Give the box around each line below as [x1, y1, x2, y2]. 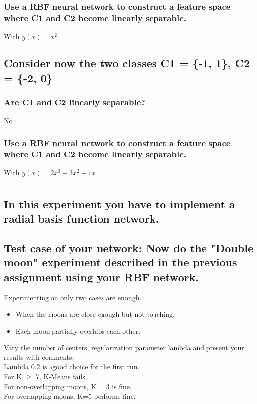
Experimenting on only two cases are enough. [4, 292, 142, 303]
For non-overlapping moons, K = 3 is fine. [4, 381, 132, 391]
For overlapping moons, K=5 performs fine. [4, 391, 136, 401]
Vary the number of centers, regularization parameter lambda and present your [4, 342, 244, 353]
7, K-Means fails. [36, 371, 87, 381]
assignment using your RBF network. [4, 269, 199, 284]
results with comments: [4, 352, 74, 362]
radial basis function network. [4, 211, 159, 226]
